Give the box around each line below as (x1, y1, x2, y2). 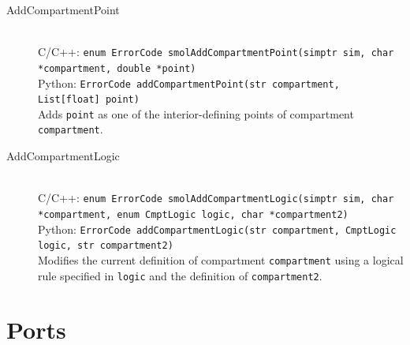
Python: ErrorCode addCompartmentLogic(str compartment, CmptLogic (38, 220, 397, 237)
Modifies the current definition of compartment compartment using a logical (38, 251, 404, 268)
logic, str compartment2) (38, 240, 173, 252)
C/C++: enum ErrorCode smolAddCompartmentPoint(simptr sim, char (38, 43, 394, 60)
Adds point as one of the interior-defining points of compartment (38, 105, 354, 122)
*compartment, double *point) (38, 62, 196, 74)
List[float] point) (38, 94, 140, 106)
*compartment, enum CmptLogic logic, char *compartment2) (38, 208, 348, 220)
